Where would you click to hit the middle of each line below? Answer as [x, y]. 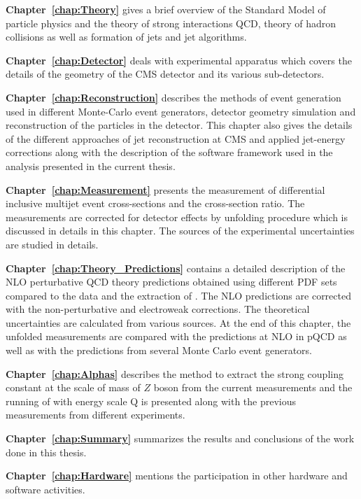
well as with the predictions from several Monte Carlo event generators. [159, 350]
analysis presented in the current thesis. [91, 166]
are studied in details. [52, 244]
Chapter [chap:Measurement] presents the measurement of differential [165, 189]
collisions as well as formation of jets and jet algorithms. [126, 37]
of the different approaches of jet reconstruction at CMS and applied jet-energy [176, 138]
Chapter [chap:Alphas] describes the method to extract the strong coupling [175, 373]
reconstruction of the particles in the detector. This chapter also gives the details [179, 125]
